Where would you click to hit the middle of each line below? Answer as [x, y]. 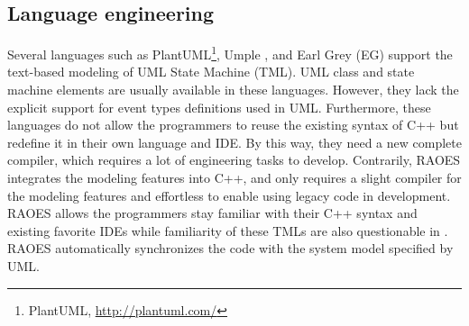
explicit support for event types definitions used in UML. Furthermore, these [219, 107]
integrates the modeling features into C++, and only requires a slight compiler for [234, 178]
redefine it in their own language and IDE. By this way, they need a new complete [234, 142]
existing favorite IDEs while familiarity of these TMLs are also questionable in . [228, 230]
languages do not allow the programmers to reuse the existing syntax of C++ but [233, 125]
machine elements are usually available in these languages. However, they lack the [233, 90]
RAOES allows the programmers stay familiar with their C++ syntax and [212, 213]
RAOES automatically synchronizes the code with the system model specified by [230, 248]
